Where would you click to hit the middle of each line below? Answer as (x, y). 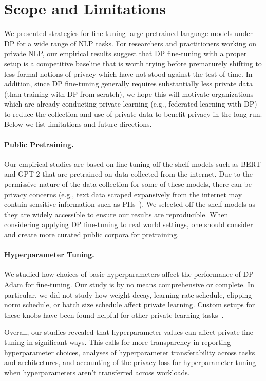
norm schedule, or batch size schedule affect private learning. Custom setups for (130, 305)
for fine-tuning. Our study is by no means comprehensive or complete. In (140, 284)
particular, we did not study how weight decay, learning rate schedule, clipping (128, 294)
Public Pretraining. (39, 144)
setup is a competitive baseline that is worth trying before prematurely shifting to (133, 63)
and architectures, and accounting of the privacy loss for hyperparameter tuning (130, 362)
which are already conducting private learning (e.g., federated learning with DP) (131, 104)
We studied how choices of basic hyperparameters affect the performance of (122, 274)
